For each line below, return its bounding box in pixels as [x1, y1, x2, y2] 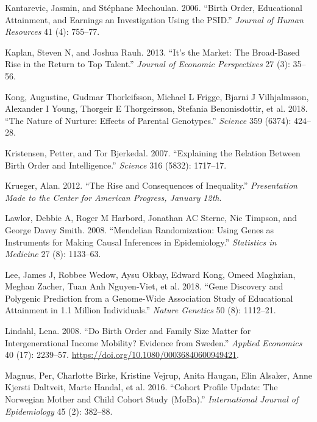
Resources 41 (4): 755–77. [5, 25, 100, 38]
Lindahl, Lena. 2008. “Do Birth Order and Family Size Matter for [5, 324, 251, 337]
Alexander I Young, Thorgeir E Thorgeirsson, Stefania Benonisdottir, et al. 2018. [5, 102, 308, 115]
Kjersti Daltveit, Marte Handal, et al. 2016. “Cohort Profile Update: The [5, 380, 278, 393]
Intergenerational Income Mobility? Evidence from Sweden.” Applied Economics [5, 336, 302, 349]
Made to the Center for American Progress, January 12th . [5, 191, 222, 203]
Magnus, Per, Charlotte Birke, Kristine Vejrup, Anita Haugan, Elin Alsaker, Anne [5, 368, 312, 381]
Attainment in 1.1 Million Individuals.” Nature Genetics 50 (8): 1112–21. [5, 304, 276, 316]
